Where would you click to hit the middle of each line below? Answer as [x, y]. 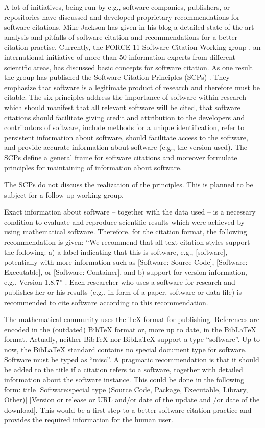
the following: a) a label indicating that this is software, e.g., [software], [116, 252]
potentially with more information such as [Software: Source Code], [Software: [126, 262]
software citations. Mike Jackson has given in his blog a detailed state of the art [129, 27]
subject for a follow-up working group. [64, 194]
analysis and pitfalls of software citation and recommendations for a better [121, 37]
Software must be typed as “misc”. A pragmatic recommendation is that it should [132, 359]
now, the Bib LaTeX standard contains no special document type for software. [125, 349]
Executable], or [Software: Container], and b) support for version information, [126, 272]
